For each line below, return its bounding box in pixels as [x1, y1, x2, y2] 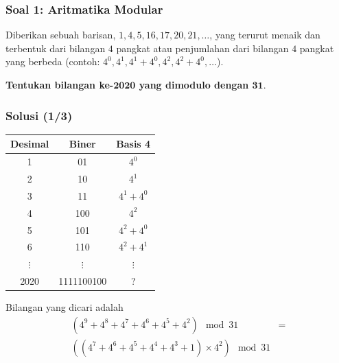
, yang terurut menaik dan [209, 27, 320, 42]
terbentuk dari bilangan [5, 40, 106, 55]
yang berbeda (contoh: [5, 54, 100, 69]
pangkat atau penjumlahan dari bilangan [116, 40, 289, 55]
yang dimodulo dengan [139, 78, 249, 91]
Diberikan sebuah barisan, [5, 27, 116, 42]
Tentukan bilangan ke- [5, 78, 114, 91]
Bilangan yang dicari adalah [5, 300, 124, 314]
